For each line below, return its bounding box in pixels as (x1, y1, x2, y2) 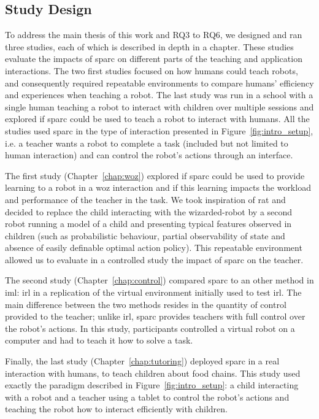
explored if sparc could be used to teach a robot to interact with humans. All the (5, 112, 310, 125)
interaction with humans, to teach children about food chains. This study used (5, 366, 301, 379)
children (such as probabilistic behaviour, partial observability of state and (5, 229, 285, 242)
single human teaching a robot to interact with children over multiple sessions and (5, 100, 314, 113)
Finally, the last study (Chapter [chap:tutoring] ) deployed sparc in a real (5, 355, 280, 367)
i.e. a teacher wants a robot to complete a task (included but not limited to (5, 136, 288, 149)
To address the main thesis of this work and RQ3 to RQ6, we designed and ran (5, 28, 302, 41)
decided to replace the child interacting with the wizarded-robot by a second (5, 205, 293, 218)
